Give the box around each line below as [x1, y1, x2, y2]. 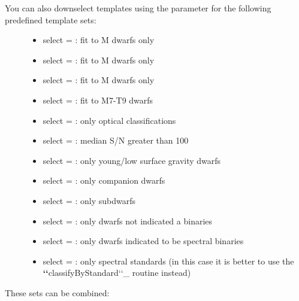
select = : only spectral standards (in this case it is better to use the [43, 254, 294, 267]
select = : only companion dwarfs [43, 174, 165, 187]
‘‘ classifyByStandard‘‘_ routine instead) [43, 266, 191, 279]
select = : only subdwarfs [43, 194, 136, 206]
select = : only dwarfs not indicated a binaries [43, 214, 213, 227]
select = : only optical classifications [43, 114, 176, 126]
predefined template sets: [5, 13, 96, 26]
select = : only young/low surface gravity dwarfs [43, 154, 221, 166]
